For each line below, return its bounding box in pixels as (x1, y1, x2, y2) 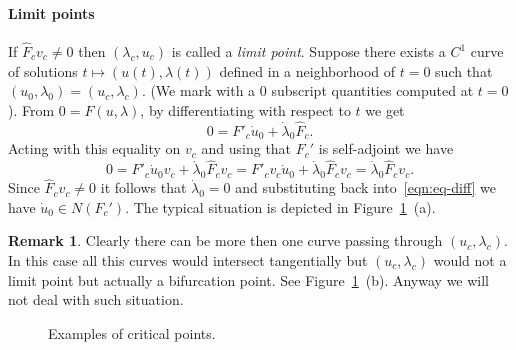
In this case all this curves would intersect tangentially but (8, 250, 368, 271)
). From (8, 99, 55, 120)
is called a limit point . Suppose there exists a (171, 41, 446, 62)
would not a (433, 250, 507, 271)
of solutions (8, 60, 78, 81)
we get (365, 99, 405, 120)
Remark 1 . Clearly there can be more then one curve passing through (8, 230, 443, 251)
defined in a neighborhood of (219, 60, 396, 81)
